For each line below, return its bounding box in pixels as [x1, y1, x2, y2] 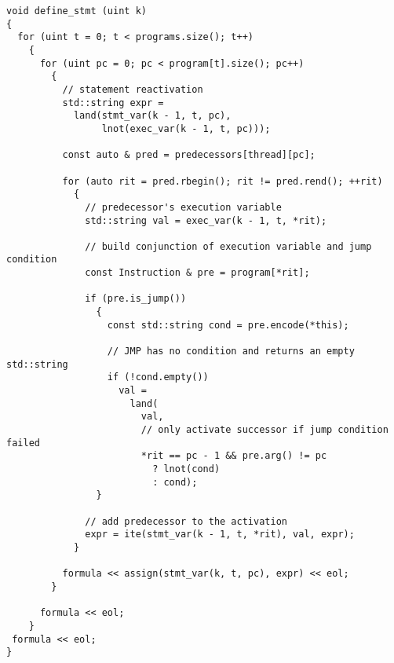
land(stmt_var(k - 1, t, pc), [73, 110, 232, 122]
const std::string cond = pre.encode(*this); [107, 319, 349, 331]
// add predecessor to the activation [85, 515, 287, 527]
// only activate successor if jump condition [140, 424, 389, 435]
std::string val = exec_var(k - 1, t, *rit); [85, 214, 327, 226]
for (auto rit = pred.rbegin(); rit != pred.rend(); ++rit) [62, 175, 383, 187]
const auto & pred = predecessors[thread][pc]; [62, 149, 316, 161]
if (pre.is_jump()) [85, 293, 187, 305]
